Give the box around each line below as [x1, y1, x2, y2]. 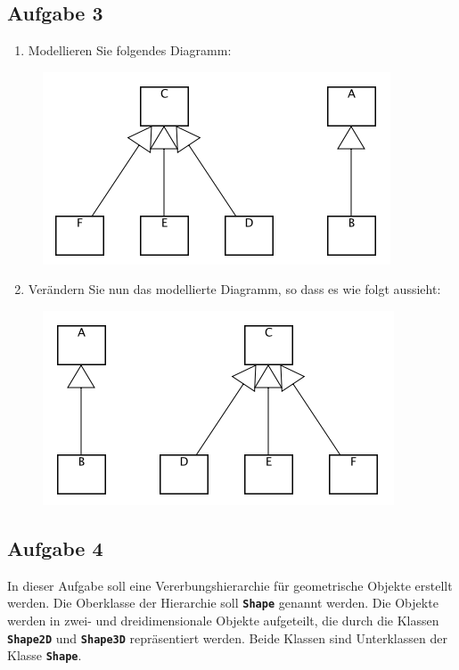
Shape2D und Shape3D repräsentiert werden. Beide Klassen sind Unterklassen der [7, 628, 447, 647]
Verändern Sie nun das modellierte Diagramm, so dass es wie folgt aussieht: [28, 280, 441, 298]
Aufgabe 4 [7, 534, 103, 561]
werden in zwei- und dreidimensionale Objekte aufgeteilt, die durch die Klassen [7, 611, 439, 630]
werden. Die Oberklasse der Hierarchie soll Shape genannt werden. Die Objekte [7, 593, 439, 612]
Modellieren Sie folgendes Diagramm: [28, 41, 232, 60]
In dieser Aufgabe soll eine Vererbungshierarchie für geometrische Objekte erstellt [7, 576, 453, 594]
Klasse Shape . [7, 646, 82, 665]
